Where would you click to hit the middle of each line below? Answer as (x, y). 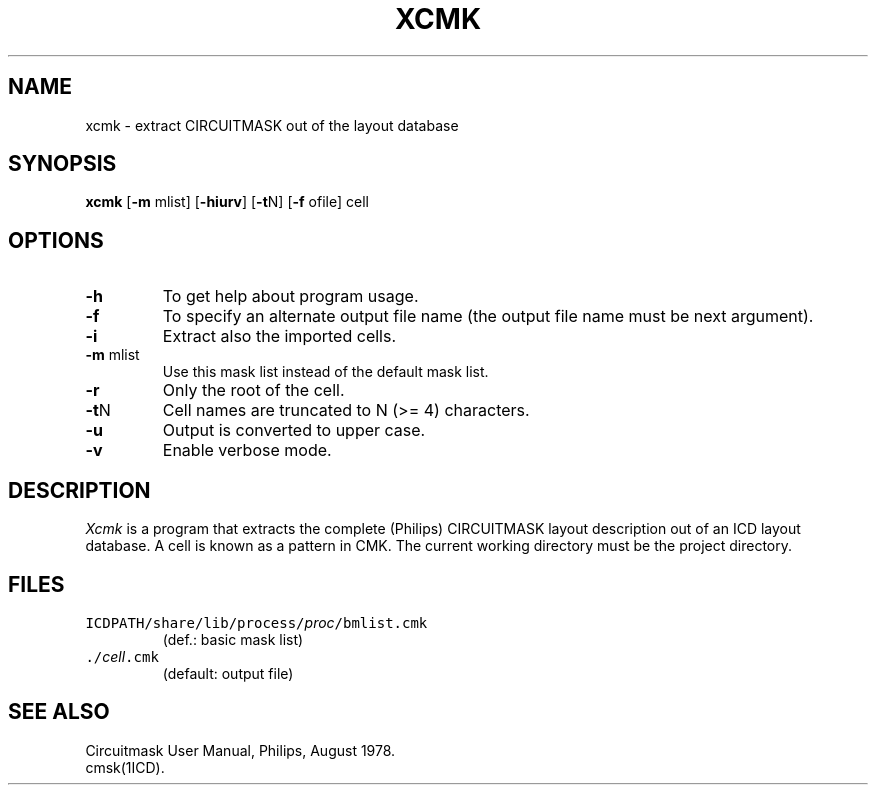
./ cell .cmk (122, 656)
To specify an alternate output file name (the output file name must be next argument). (488, 316)
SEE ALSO (59, 712)
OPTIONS (56, 240)
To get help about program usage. (290, 296)
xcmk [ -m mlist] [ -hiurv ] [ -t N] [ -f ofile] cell (227, 202)
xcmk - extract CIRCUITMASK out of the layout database (272, 125)
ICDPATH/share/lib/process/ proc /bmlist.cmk (256, 622)
